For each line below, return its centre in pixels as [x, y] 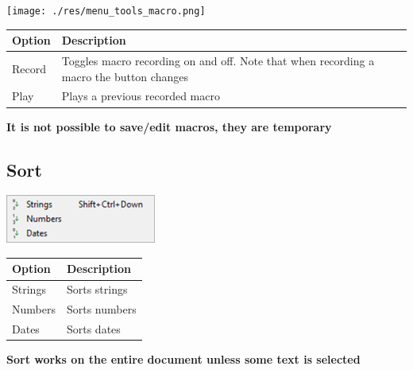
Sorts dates [93, 328]
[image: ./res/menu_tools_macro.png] [106, 11]
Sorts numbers [101, 309]
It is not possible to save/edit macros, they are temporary [169, 126]
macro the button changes [125, 76]
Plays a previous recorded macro [141, 96]
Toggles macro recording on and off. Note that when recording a [218, 60]
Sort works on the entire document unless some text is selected [183, 359]
